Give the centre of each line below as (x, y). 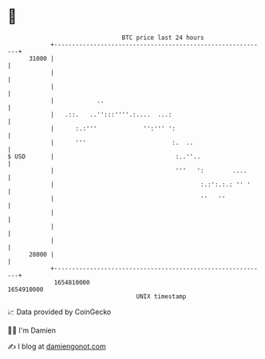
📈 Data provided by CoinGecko (59, 312)
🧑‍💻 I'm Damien (32, 330)
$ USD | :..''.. (104, 156)
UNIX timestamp (161, 296)
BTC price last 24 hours (163, 38)
